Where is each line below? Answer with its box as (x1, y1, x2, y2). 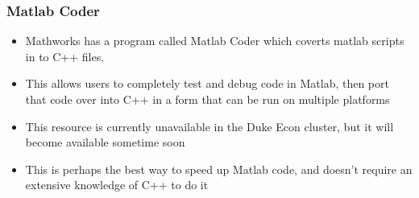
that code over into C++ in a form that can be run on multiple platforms (25, 91, 390, 107)
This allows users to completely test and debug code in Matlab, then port (25, 75, 389, 92)
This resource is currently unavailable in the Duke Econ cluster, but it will (25, 118, 394, 134)
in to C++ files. (25, 47, 105, 64)
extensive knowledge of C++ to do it (25, 176, 209, 193)
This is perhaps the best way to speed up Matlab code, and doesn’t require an (25, 160, 413, 177)
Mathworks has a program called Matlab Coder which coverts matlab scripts (25, 32, 404, 49)
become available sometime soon (25, 134, 185, 151)
